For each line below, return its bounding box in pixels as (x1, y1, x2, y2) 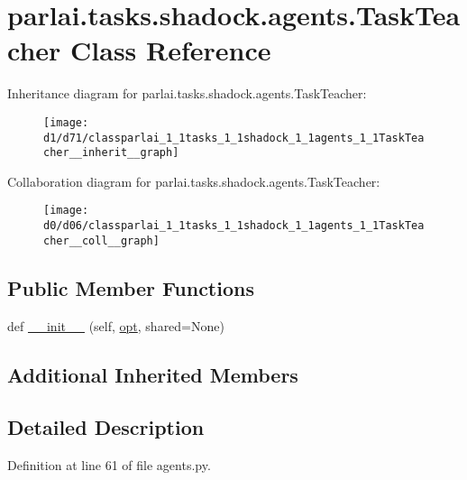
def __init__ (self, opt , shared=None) (7, 316, 224, 335)
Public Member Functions (7, 273, 254, 301)
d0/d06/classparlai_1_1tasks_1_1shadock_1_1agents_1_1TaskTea (43, 219, 425, 233)
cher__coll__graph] (43, 234, 160, 247)
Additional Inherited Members (7, 360, 298, 388)
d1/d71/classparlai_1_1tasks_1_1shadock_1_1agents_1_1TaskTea (43, 131, 425, 144)
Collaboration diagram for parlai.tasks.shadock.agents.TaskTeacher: (7, 171, 380, 190)
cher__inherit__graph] (43, 146, 179, 160)
